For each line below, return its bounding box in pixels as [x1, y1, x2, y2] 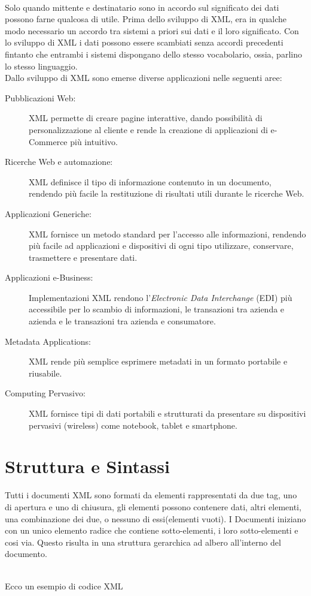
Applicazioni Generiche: [5, 207, 92, 219]
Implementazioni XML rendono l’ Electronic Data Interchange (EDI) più [29, 291, 292, 303]
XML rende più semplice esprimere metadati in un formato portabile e [29, 355, 288, 368]
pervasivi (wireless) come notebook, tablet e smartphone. [29, 419, 237, 431]
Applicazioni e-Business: [5, 271, 93, 284]
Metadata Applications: [5, 335, 91, 347]
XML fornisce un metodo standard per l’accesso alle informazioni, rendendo [29, 227, 306, 240]
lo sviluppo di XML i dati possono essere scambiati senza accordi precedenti [5, 36, 283, 49]
